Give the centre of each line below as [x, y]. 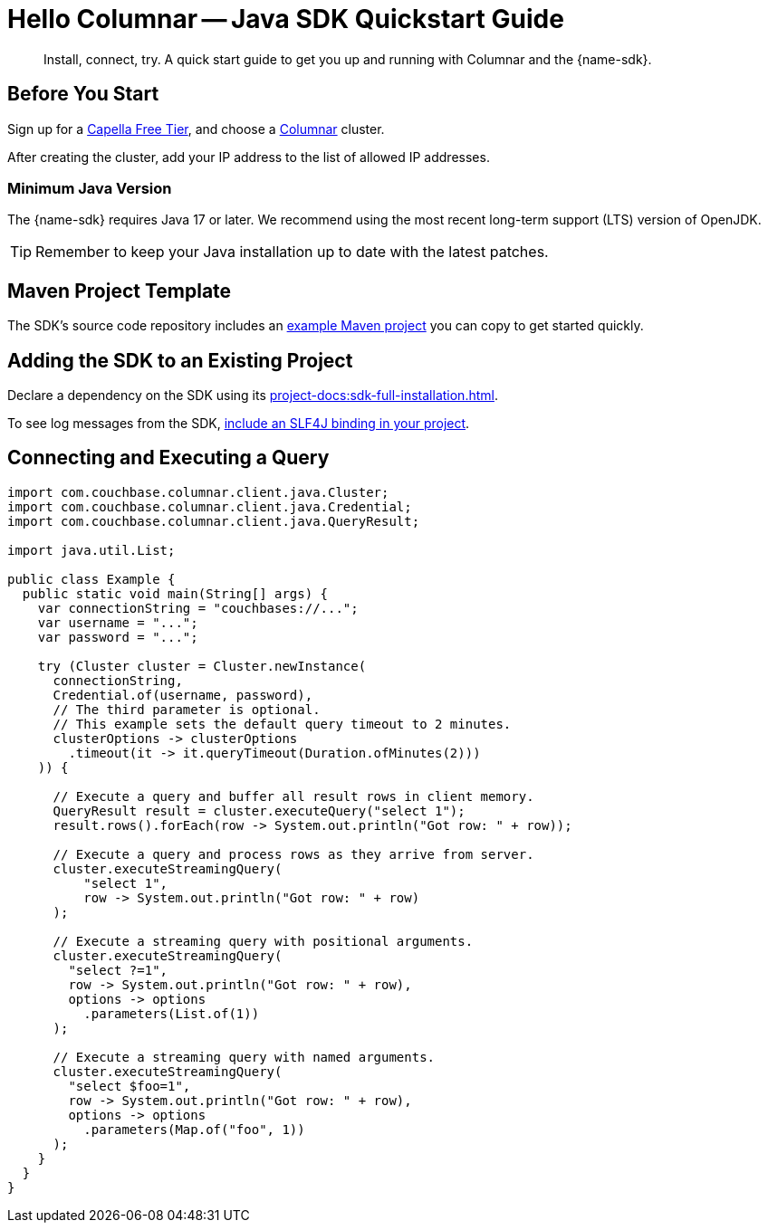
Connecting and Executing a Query [168, 458]
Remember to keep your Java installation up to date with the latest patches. [292, 252]
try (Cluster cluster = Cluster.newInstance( [202, 666]
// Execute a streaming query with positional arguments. [263, 941]
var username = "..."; [118, 622]
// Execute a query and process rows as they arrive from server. [293, 854]
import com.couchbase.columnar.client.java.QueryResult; [214, 521]
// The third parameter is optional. [187, 709]
